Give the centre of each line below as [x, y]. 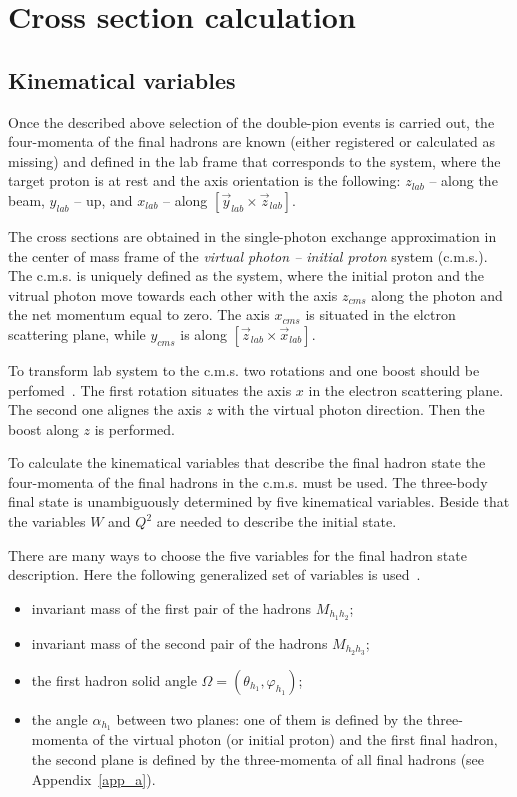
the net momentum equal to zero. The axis [139, 314]
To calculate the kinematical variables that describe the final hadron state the [247, 462]
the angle [59, 718]
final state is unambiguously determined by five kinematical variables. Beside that [259, 501]
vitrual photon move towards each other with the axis [173, 294]
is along [203, 333]
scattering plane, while [77, 333]
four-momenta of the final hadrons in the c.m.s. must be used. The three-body [248, 481]
